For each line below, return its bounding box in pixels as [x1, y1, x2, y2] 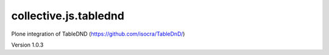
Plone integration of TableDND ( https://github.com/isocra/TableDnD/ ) [11, 30, 185, 37]
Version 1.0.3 [11, 41, 44, 48]
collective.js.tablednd [11, 9, 125, 22]
